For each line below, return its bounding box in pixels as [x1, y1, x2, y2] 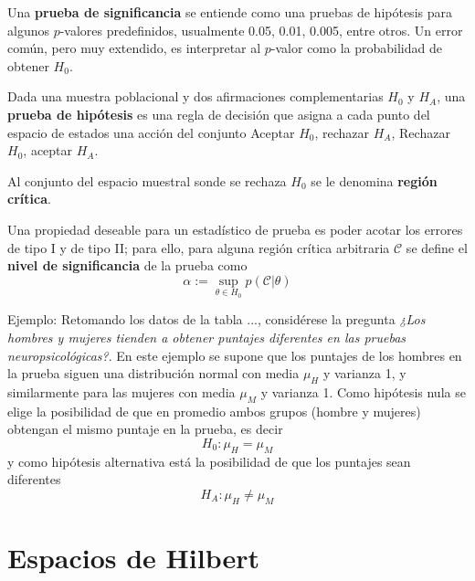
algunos [7, 20, 49, 39]
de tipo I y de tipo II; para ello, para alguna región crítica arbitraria [7, 238, 390, 257]
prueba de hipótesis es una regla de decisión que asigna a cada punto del [7, 104, 430, 123]
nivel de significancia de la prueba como [7, 256, 248, 275]
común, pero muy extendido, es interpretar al [7, 38, 261, 58]
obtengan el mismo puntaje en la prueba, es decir [7, 419, 283, 438]
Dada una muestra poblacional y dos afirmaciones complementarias [7, 87, 384, 106]
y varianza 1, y [322, 364, 406, 383]
